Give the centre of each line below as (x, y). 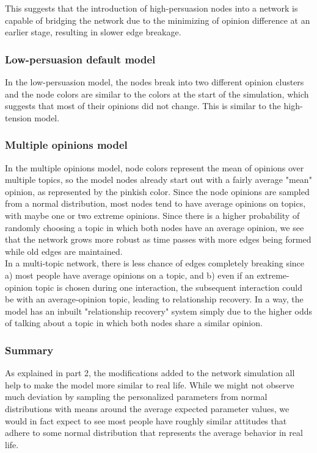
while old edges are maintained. (64, 251)
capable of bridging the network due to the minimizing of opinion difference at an (158, 20)
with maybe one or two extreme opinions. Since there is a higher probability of (152, 215)
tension (18, 117)
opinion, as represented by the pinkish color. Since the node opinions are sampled (157, 191)
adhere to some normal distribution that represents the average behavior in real (154, 433)
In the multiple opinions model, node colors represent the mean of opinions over (155, 167)
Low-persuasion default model (80, 59)
